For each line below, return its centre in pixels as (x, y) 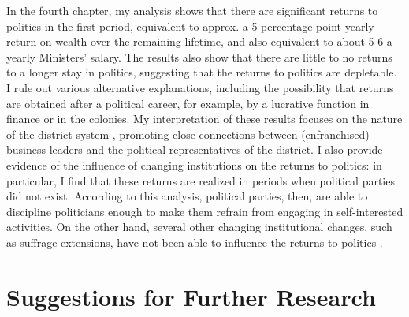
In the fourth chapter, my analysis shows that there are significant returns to (192, 10)
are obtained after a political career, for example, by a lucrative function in (188, 103)
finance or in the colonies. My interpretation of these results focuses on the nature (204, 119)
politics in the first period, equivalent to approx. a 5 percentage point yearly (190, 26)
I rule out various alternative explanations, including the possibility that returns (200, 87)
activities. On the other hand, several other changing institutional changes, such (199, 227)
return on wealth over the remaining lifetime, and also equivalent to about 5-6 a (199, 41)
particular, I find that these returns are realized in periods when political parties (201, 180)
